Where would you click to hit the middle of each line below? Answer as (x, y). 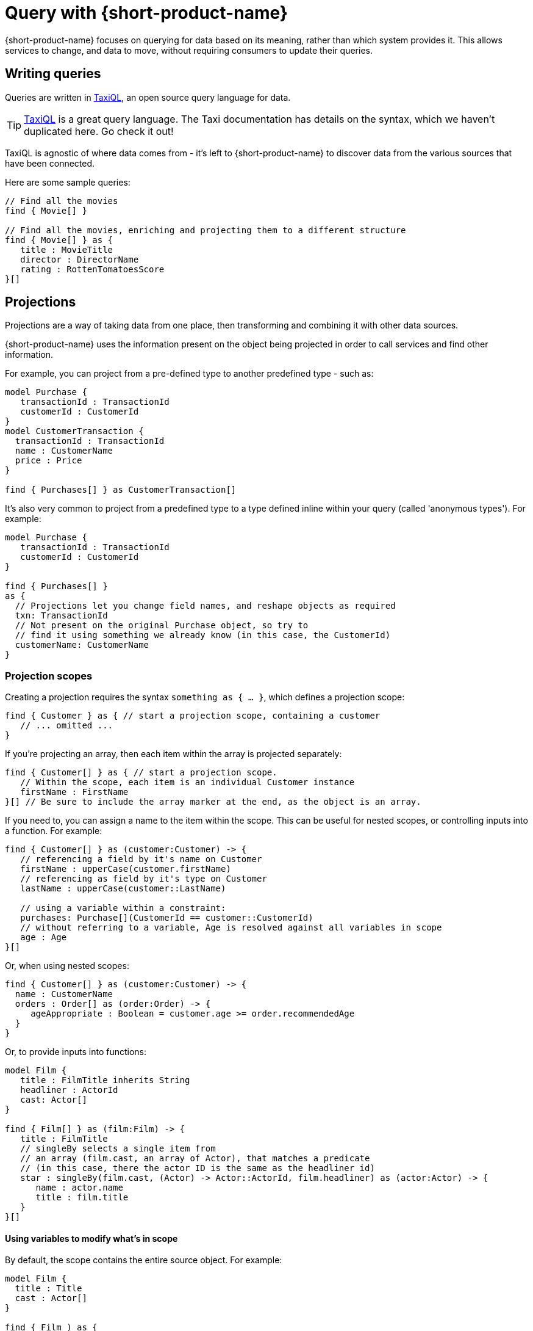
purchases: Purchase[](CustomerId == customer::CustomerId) (167, 918)
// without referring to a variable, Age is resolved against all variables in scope (231, 928)
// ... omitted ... (67, 726)
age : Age (44, 938)
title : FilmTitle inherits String (105, 1080)
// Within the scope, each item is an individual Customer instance (188, 782)
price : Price (48, 461)
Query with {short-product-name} (146, 13)
